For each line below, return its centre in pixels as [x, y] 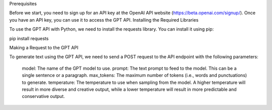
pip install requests [29, 38]
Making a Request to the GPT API [44, 47]
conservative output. [43, 96]
